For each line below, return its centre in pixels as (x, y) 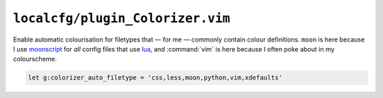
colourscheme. (35, 59)
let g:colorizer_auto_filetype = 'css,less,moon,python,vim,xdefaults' (155, 78)
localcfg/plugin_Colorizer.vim (122, 18)
